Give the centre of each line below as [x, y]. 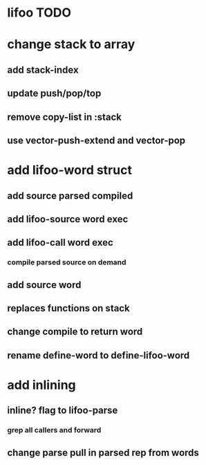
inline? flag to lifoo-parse [63, 411]
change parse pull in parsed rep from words [103, 452]
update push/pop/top [54, 94]
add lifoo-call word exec [60, 243]
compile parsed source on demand [67, 262]
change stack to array [71, 45]
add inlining [41, 385]
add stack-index [43, 70]
